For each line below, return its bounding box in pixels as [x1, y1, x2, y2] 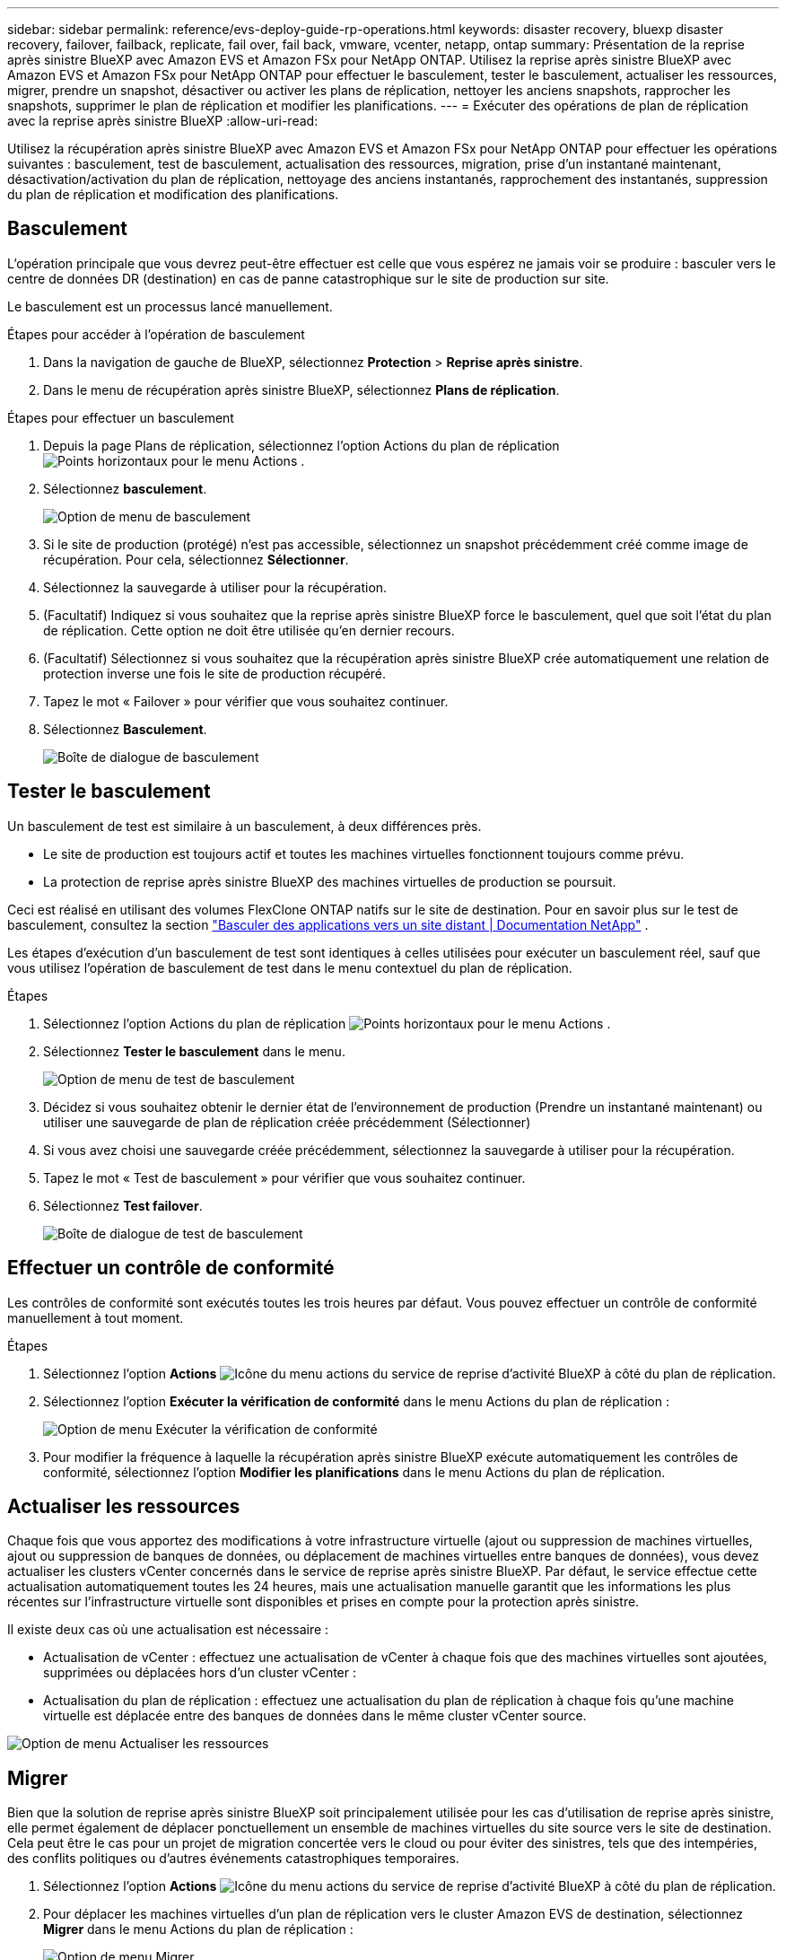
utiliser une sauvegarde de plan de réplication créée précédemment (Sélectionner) [43, 1114, 531, 1130]
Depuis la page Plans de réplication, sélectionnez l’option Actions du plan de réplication [43, 437, 560, 453]
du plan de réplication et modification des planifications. [7, 187, 339, 202]
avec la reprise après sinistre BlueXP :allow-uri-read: [7, 113, 319, 128]
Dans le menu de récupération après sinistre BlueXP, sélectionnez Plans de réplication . [43, 381, 560, 398]
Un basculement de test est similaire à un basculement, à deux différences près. [7, 818, 482, 834]
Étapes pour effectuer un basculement [7, 409, 234, 425]
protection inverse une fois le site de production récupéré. [43, 665, 387, 681]
